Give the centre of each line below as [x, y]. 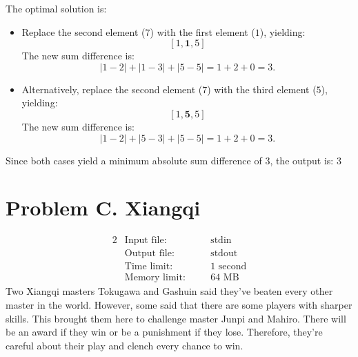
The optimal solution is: [56, 8]
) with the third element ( [262, 89]
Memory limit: [155, 278]
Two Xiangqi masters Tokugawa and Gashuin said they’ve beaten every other [169, 291]
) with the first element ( [202, 31]
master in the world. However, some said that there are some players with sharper [179, 305]
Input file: [146, 241]
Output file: [149, 254]
